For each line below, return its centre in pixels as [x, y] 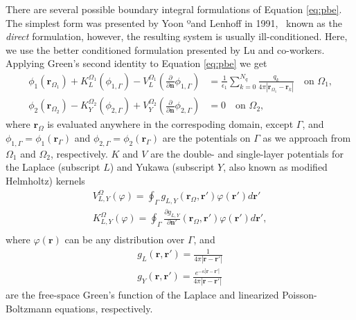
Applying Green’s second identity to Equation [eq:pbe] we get [136, 63]
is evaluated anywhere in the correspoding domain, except [170, 124]
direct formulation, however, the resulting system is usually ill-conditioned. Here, [177, 36]
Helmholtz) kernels [45, 180]
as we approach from [307, 137]
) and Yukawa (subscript [162, 167]
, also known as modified [275, 167]
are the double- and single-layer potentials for [247, 153]
